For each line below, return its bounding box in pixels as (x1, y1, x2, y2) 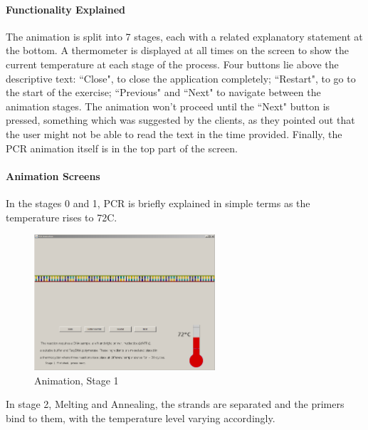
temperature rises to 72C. (6, 209, 117, 224)
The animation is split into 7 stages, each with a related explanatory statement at (6, 28, 363, 43)
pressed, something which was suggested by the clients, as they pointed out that (6, 112, 355, 127)
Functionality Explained (6, 1, 126, 16)
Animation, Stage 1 (34, 372, 119, 387)
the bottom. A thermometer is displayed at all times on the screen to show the (6, 43, 349, 58)
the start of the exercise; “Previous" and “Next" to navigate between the (6, 85, 321, 100)
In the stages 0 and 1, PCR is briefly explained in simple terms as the (6, 195, 310, 210)
